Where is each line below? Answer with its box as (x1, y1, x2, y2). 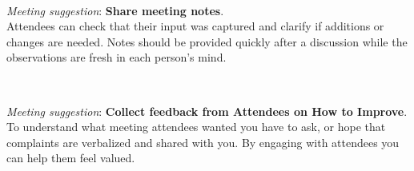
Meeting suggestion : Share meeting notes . (6, 2, 224, 18)
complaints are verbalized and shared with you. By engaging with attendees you (6, 133, 400, 150)
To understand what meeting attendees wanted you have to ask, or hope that (6, 118, 386, 135)
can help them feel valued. (6, 149, 135, 166)
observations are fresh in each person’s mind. (6, 49, 227, 66)
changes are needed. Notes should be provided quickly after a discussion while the (6, 33, 408, 50)
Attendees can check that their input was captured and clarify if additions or (6, 18, 384, 34)
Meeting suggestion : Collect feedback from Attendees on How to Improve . (6, 102, 408, 119)
